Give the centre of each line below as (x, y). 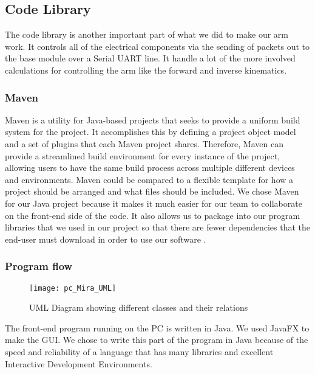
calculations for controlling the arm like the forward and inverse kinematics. (146, 70)
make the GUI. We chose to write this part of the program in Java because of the (157, 340)
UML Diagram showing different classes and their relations (139, 307)
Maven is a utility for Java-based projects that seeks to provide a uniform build (153, 119)
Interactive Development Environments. (79, 363)
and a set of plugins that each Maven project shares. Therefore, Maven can (144, 143)
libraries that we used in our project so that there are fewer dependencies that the (158, 227)
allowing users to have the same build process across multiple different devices (150, 168)
